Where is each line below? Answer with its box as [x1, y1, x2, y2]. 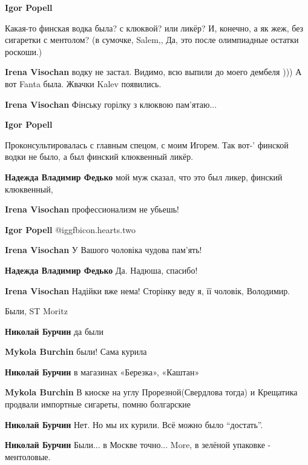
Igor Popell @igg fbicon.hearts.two [5, 223, 136, 236]
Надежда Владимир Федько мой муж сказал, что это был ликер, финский [5, 170, 283, 183]
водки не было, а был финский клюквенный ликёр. [5, 150, 194, 163]
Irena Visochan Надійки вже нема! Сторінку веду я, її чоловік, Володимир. [5, 284, 290, 297]
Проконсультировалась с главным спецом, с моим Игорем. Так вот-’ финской [5, 138, 289, 151]
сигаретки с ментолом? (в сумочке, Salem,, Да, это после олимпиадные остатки [5, 33, 299, 46]
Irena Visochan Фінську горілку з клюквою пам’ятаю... [5, 97, 217, 110]
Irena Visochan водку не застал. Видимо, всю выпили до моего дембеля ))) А [5, 65, 302, 78]
